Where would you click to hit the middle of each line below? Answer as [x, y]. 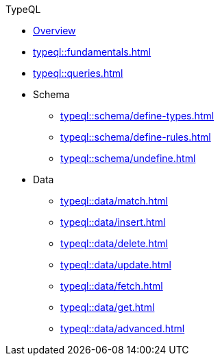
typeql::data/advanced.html [123, 328]
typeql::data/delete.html [114, 243]
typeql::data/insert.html [113, 222]
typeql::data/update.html [116, 265]
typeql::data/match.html [114, 201]
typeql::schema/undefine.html [128, 158]
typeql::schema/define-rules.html [136, 137]
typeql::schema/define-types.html [137, 116]
